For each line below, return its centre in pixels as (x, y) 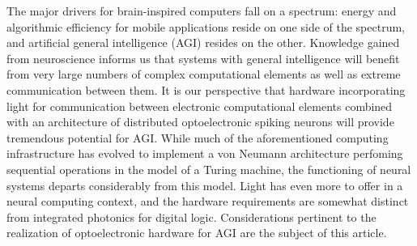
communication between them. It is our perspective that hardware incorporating (206, 89)
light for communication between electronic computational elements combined (200, 106)
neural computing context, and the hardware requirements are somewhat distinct (208, 201)
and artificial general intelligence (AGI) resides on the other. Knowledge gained (203, 42)
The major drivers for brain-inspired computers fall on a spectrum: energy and (202, 11)
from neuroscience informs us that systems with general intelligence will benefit (203, 58)
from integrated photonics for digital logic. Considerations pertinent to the (191, 216)
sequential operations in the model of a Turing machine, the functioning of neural (209, 169)
